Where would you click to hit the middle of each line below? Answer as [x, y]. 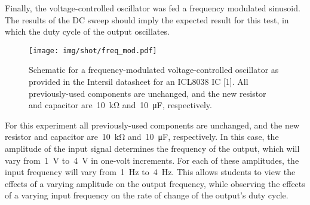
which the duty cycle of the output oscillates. [87, 31]
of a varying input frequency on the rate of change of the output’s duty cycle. [147, 195]
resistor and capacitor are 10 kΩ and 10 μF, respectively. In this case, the [142, 137]
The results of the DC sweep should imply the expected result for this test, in [147, 19]
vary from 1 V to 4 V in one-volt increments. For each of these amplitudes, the [152, 160]
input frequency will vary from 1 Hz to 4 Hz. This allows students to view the [150, 172]
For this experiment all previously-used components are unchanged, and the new [152, 125]
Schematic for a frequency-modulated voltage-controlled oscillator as [154, 70]
